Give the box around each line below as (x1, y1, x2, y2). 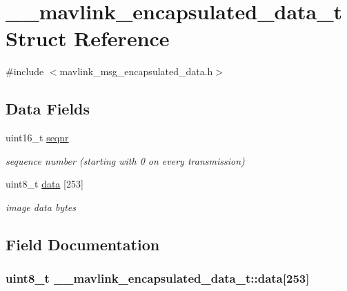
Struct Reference (6, 24, 170, 52)
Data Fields (6, 98, 90, 119)
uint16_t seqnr (6, 130, 69, 145)
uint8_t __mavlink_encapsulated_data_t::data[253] (6, 270, 310, 287)
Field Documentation (6, 233, 160, 254)
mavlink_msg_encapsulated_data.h (59, 64, 213, 79)
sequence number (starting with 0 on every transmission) (6, 153, 245, 168)
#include (6, 64, 44, 79)
